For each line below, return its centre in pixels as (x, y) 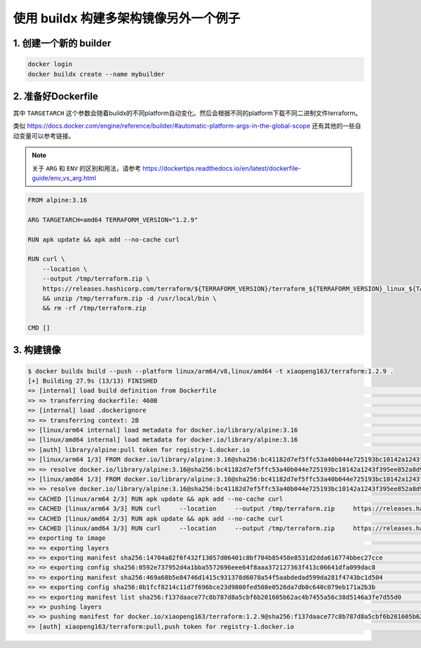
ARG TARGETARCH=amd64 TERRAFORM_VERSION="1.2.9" (113, 220)
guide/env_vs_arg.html (64, 178)
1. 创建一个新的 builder (62, 43)
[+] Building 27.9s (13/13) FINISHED (93, 381)
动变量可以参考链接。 (44, 135)
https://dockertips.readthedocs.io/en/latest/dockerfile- (222, 168)
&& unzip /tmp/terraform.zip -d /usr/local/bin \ (129, 298)
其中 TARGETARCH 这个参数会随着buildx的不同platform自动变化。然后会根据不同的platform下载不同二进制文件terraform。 (187, 113)
